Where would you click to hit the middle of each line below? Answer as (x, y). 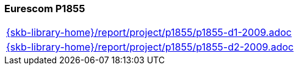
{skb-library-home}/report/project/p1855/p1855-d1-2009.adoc (149, 33)
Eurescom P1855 (45, 9)
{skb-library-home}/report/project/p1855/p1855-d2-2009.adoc (150, 47)
